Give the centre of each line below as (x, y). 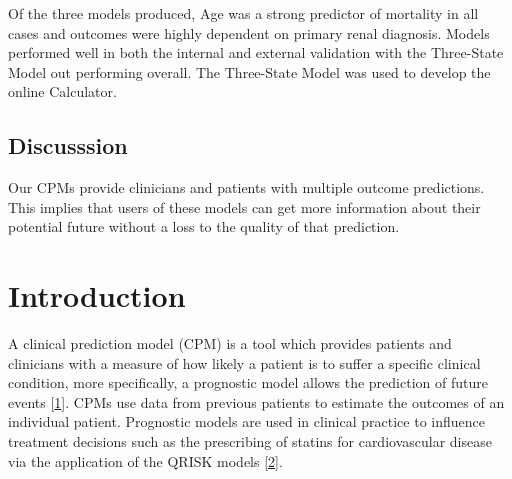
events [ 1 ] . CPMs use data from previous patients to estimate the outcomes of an (256, 401)
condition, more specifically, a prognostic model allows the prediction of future (248, 382)
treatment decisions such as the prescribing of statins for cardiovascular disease (250, 441)
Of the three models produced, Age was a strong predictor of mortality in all (243, 13)
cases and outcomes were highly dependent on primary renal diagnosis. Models (249, 32)
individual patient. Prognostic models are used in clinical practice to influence (246, 421)
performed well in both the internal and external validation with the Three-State (256, 52)
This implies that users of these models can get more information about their (244, 206)
